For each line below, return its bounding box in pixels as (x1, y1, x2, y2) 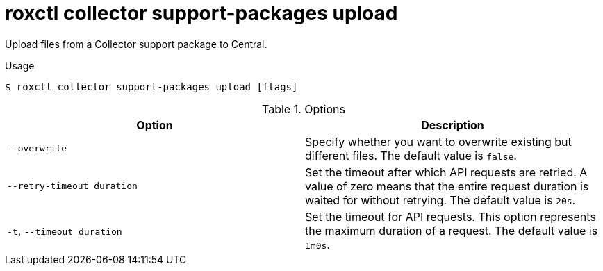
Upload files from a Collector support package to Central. (5, 38, 267, 50)
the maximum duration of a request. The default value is (305, 223, 598, 238)
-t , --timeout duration (7, 223, 122, 238)
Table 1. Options (262, 101, 345, 116)
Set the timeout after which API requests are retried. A (305, 165, 588, 179)
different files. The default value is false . (305, 148, 517, 163)
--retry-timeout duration (7, 181, 138, 192)
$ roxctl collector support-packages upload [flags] (5, 81, 298, 92)
